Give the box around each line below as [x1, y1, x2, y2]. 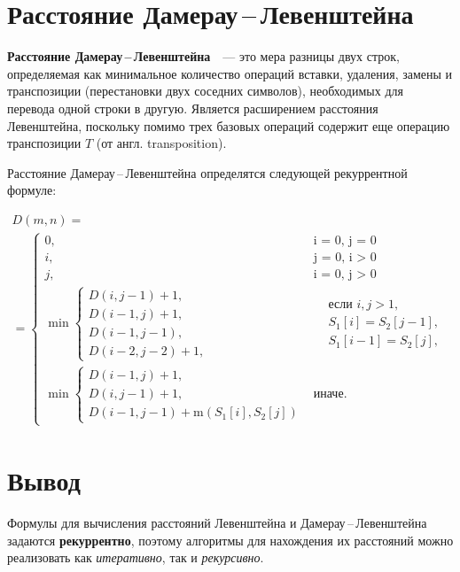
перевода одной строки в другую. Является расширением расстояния [7, 98, 378, 117]
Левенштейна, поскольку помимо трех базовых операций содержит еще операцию [7, 116, 450, 135]
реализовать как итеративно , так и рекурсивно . [7, 548, 264, 567]
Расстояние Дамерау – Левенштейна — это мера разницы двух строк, [7, 47, 400, 66]
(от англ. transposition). [96, 134, 227, 152]
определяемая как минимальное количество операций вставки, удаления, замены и [7, 64, 453, 82]
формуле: [7, 181, 57, 199]
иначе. [313, 388, 347, 401]
